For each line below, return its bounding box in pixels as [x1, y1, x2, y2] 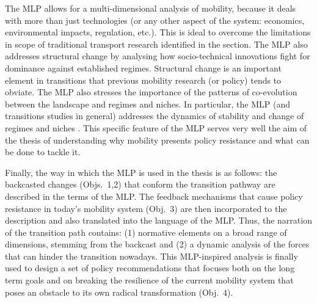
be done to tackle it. [5, 145, 81, 158]
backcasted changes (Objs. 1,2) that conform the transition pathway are [5, 178, 275, 191]
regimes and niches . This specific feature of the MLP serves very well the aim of [5, 121, 307, 134]
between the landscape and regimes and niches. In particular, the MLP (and [5, 97, 291, 110]
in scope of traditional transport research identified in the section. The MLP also [5, 37, 308, 50]
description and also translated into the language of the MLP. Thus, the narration [5, 214, 312, 227]
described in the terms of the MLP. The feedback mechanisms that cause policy [5, 189, 303, 202]
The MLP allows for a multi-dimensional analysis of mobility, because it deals [5, 2, 296, 14]
